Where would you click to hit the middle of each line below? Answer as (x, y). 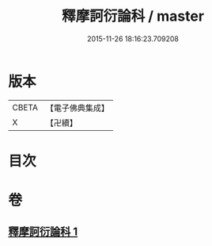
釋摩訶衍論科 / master (133, 16)
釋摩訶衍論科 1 (43, 232)
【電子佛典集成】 (77, 108)
